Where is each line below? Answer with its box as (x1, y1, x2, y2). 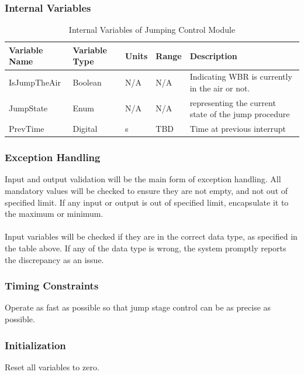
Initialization (5, 337, 66, 352)
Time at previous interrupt (189, 122, 286, 135)
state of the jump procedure (189, 108, 290, 120)
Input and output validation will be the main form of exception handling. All (5, 173, 281, 185)
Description (189, 49, 237, 62)
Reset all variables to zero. (5, 360, 99, 373)
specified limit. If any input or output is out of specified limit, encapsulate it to (5, 196, 289, 208)
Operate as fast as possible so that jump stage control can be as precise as (5, 301, 271, 313)
